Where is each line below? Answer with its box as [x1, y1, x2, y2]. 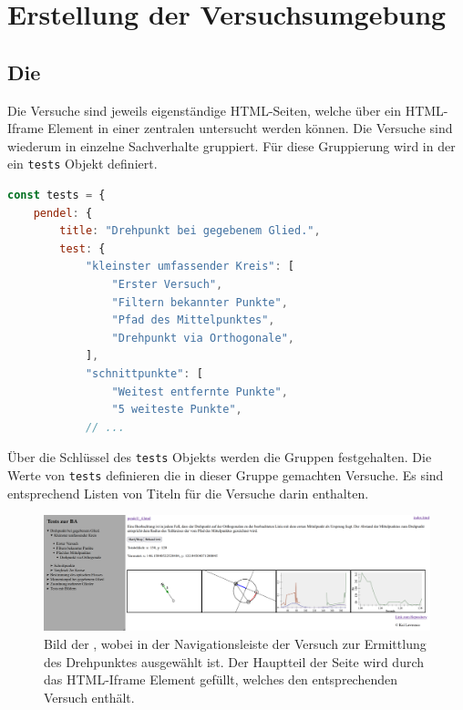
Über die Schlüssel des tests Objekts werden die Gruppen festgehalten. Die [7, 448, 432, 467]
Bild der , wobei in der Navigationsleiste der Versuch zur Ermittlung [44, 633, 427, 653]
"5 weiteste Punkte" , [111, 403, 242, 417]
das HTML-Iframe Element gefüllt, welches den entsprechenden [44, 670, 397, 689]
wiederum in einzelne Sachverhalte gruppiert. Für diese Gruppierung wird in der [7, 136, 456, 155]
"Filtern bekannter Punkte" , [111, 295, 288, 309]
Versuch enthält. [44, 687, 135, 706]
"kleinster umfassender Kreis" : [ [85, 260, 295, 273]
